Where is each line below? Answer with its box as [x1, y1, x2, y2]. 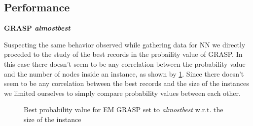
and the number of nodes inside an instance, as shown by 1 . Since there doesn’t [4, 68, 244, 79]
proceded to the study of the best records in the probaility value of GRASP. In [4, 49, 243, 59]
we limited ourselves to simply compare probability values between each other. [4, 87, 241, 98]
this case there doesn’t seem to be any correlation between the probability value [4, 58, 246, 69]
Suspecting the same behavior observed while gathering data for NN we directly [4, 39, 246, 49]
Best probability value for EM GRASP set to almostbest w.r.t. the [24, 104, 223, 115]
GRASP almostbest [4, 23, 71, 33]
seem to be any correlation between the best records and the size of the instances [4, 78, 249, 88]
